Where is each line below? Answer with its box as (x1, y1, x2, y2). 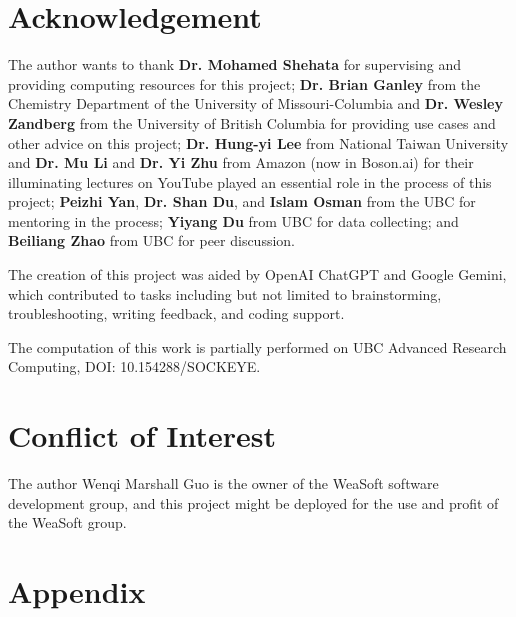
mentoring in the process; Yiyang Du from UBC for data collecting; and (8, 210, 459, 231)
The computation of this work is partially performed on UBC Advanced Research (8, 336, 507, 357)
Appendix (8, 571, 146, 612)
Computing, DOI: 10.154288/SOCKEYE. (8, 356, 261, 377)
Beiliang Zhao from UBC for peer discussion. (8, 230, 296, 251)
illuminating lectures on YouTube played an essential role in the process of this (8, 171, 492, 192)
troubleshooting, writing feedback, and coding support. (8, 303, 345, 324)
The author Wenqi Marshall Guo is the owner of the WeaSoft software (8, 473, 439, 494)
